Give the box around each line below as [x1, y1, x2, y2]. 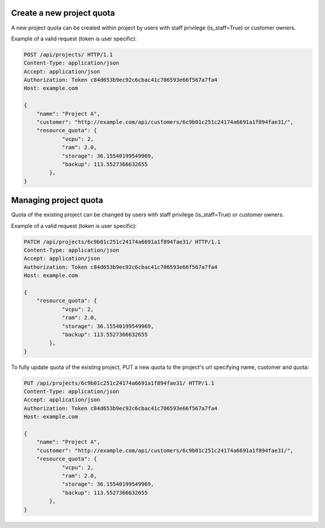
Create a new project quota [11, 8, 116, 18]
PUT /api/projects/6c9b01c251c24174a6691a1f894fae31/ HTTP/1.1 [23, 380, 215, 386]
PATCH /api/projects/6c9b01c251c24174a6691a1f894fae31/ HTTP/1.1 [23, 238, 221, 245]
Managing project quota [11, 195, 104, 206]
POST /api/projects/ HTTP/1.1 [23, 51, 113, 58]
